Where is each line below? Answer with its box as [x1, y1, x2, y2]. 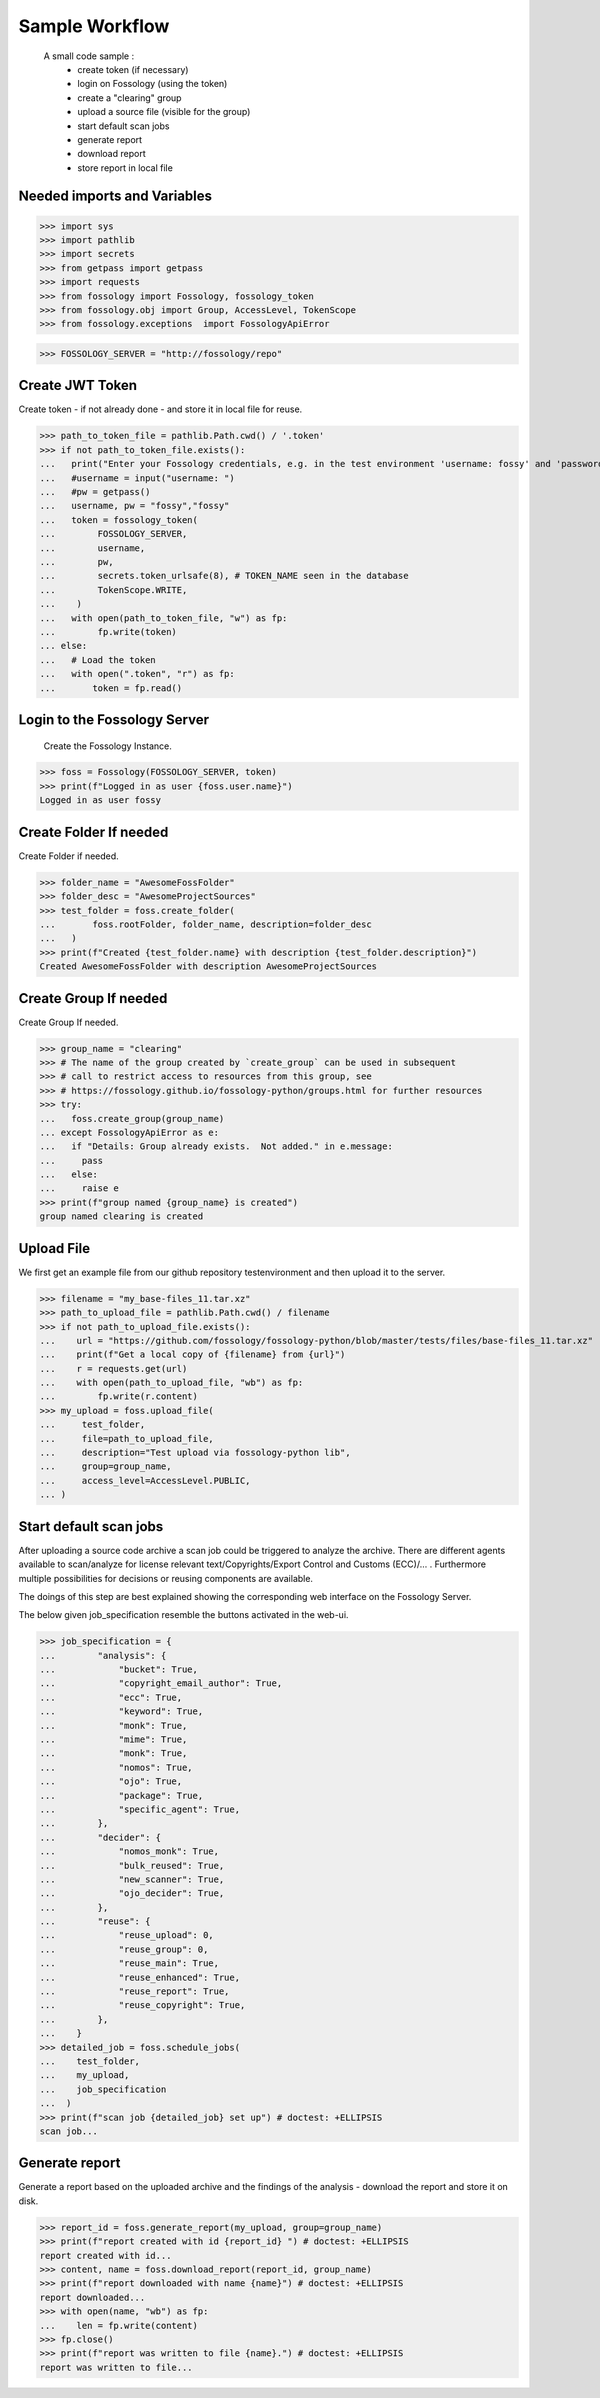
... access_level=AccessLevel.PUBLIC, [39, 1475, 251, 1486]
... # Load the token [39, 654, 157, 665]
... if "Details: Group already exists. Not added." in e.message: [39, 1141, 394, 1152]
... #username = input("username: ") [39, 472, 235, 484]
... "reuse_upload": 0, [39, 1930, 214, 1941]
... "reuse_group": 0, [39, 1943, 209, 1955]
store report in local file [77, 161, 174, 174]
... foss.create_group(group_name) [39, 1113, 225, 1124]
